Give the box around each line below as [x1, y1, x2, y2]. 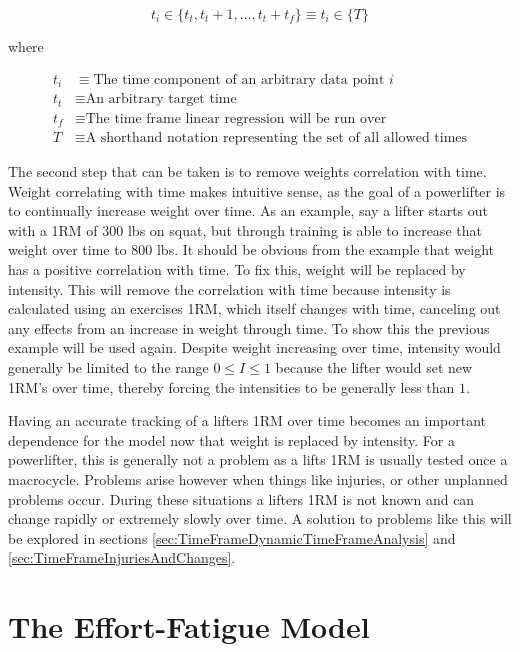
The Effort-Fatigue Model [8, 606, 370, 647]
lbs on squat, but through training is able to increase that [127, 219, 482, 240]
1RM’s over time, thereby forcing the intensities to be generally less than [8, 376, 455, 397]
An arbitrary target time [85, 92, 237, 107]
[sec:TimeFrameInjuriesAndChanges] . [8, 547, 236, 568]
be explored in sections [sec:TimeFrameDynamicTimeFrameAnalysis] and [8, 527, 456, 548]
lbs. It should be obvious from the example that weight [156, 239, 495, 260]
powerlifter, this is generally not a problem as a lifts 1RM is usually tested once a [8, 449, 508, 470]
